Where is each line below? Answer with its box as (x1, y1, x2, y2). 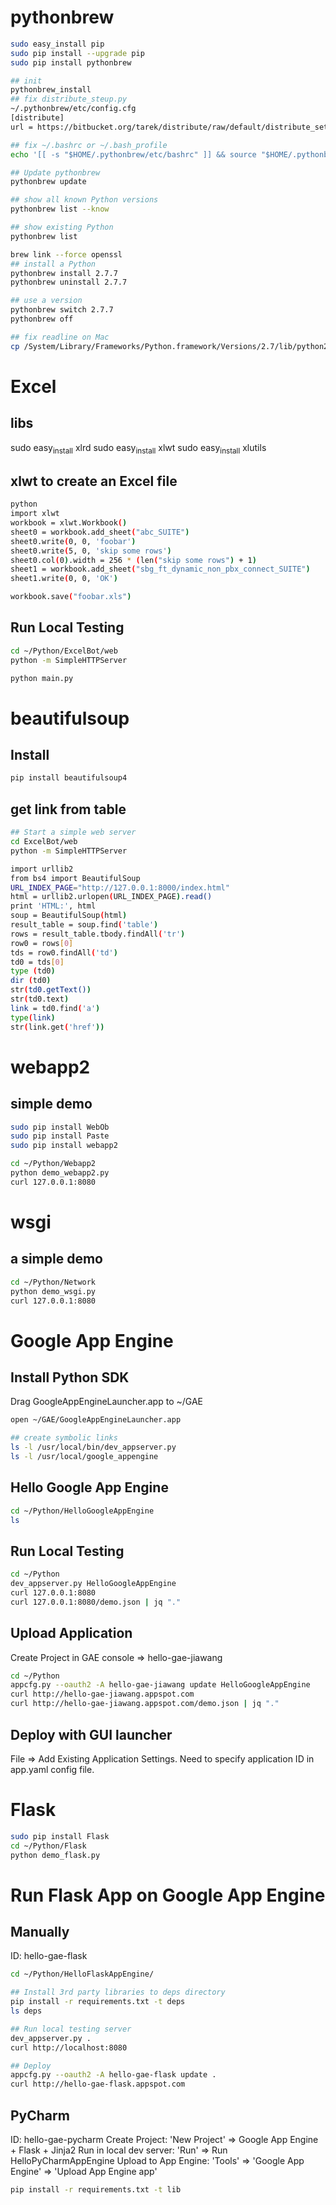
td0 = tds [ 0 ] (10, 957, 65, 967)
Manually (10, 1924, 70, 1941)
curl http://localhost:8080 (10, 2042, 128, 2053)
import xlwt (10, 509, 60, 519)
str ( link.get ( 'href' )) (10, 1022, 105, 1032)
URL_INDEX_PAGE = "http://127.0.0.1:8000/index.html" (10, 882, 230, 893)
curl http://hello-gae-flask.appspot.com (10, 2079, 186, 2090)
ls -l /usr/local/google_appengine (10, 1452, 159, 1462)
